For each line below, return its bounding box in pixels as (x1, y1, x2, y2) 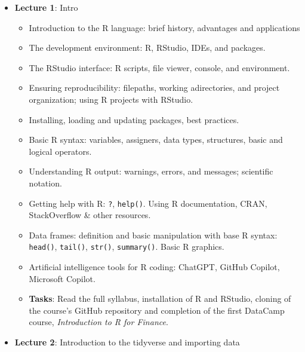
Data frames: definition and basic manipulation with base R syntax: (29, 228, 278, 241)
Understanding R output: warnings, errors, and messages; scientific (29, 165, 273, 177)
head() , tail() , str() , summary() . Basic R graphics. (29, 240, 224, 253)
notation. (29, 176, 62, 189)
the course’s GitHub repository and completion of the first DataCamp (29, 304, 285, 316)
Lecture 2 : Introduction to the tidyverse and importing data (14, 336, 240, 348)
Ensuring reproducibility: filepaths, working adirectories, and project (29, 81, 280, 94)
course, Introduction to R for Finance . (29, 316, 168, 328)
